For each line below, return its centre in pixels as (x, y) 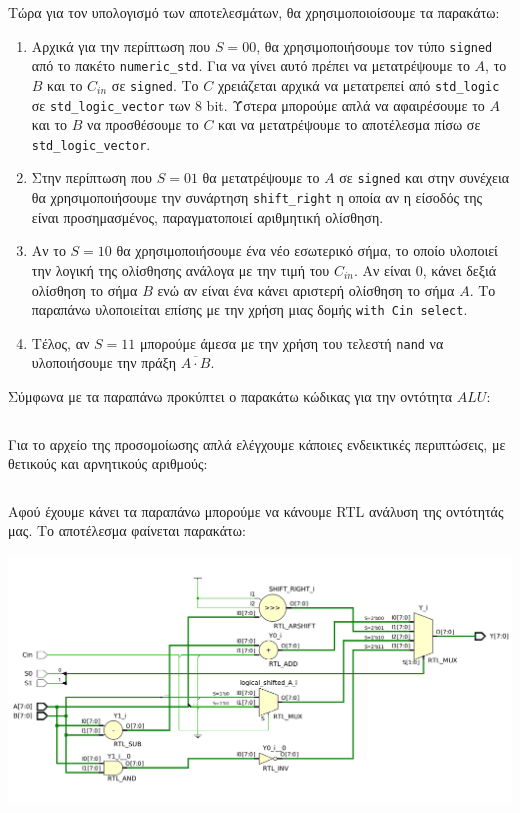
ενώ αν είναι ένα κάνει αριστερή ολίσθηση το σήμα (306, 289)
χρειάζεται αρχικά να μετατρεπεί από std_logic (358, 84)
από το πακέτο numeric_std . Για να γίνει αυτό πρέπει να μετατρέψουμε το (250, 65)
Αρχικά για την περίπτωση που (121, 45)
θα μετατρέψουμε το (261, 177)
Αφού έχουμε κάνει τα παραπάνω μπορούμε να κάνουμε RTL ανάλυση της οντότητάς (256, 510)
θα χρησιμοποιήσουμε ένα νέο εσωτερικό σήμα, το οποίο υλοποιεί (307, 250)
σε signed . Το (155, 84)
